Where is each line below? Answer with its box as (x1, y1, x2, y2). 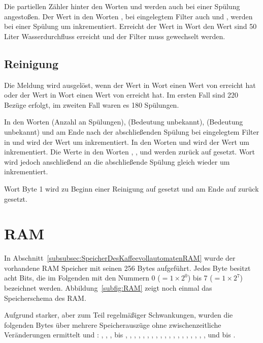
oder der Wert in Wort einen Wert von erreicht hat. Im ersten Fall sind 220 (4, 89, 239, 100)
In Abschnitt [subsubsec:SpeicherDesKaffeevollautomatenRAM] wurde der (4, 253, 236, 263)
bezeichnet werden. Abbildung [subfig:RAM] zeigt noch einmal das (4, 283, 212, 293)
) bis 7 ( (187, 272, 213, 283)
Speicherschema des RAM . (4, 292, 86, 303)
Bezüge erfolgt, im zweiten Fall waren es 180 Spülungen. (4, 99, 179, 110)
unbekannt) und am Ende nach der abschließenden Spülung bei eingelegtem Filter (4, 126, 259, 137)
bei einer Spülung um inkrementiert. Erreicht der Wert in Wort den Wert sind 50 (4, 21, 257, 32)
